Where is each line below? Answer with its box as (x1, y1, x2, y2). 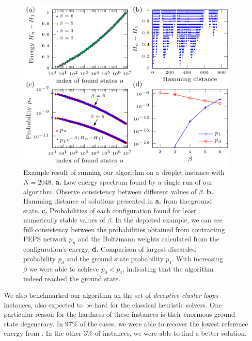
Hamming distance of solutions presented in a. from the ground (23, 196, 212, 206)
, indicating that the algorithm (123, 263, 214, 273)
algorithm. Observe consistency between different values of (23, 186, 197, 196)
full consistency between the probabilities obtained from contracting (23, 224, 225, 234)
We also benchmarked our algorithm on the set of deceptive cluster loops (4, 290, 219, 300)
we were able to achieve (29, 263, 99, 273)
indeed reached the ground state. (23, 273, 121, 284)
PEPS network (23, 234, 67, 244)
